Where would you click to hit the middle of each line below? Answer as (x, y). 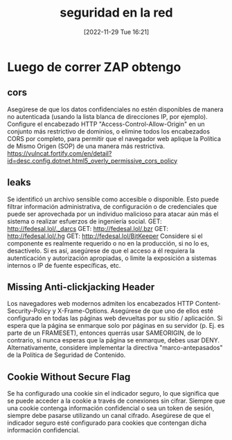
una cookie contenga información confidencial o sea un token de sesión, (111, 408)
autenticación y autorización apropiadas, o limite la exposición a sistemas (112, 258)
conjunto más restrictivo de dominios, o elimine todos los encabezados (108, 131)
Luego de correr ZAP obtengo (94, 67)
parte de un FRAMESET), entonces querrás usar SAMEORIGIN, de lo (105, 333)
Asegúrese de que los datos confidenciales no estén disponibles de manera (115, 109)
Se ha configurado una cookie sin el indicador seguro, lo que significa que (113, 394)
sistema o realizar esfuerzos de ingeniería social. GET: (84, 221)
